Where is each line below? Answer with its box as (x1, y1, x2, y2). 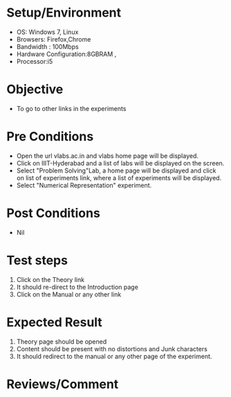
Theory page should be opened (16, 337, 107, 346)
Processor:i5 (16, 57, 53, 65)
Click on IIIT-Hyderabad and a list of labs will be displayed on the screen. (16, 159, 225, 167)
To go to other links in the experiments (16, 104, 127, 112)
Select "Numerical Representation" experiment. (16, 181, 152, 189)
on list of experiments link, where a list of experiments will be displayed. (16, 173, 222, 182)
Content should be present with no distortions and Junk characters (16, 344, 208, 353)
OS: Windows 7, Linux (16, 28, 79, 36)
